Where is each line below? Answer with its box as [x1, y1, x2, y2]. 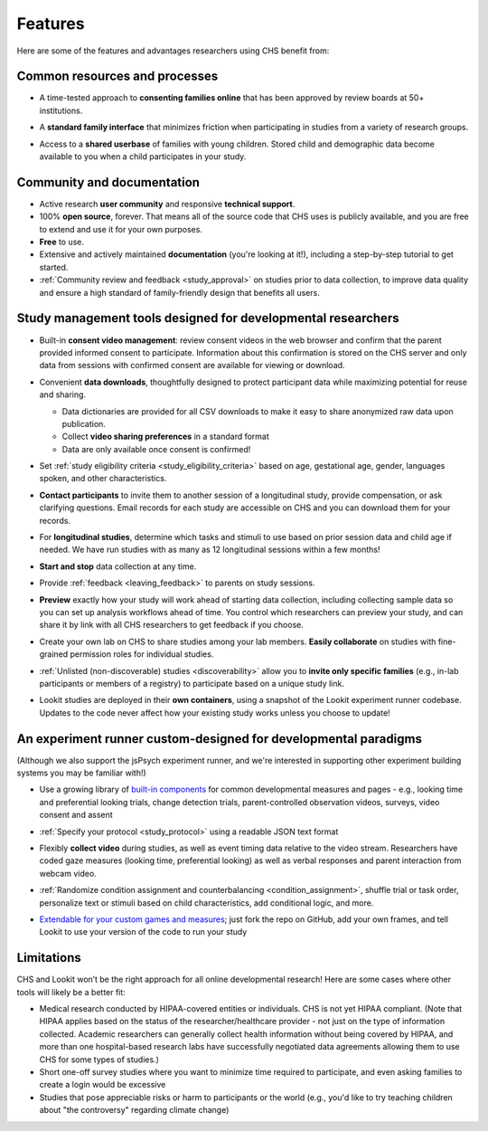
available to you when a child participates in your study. [39, 151, 247, 162]
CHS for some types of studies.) [39, 1054, 160, 1065]
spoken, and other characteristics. [39, 473, 167, 484]
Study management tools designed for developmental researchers [16, 310, 399, 326]
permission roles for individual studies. [70, 649, 214, 660]
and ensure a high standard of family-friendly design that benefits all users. [39, 287, 320, 298]
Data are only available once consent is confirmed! [61, 443, 251, 454]
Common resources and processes [16, 69, 219, 84]
